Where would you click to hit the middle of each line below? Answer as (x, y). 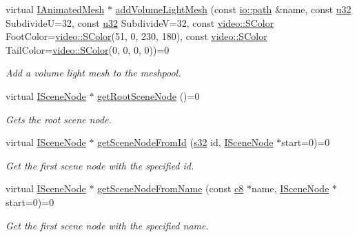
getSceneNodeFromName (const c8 (171, 188)
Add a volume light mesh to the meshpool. (93, 73)
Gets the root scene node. (59, 119)
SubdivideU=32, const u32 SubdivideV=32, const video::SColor (140, 22)
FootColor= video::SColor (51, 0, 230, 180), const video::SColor (136, 36)
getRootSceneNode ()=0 (149, 95)
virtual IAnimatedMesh (55, 9)
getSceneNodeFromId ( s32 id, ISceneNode (185, 142)
